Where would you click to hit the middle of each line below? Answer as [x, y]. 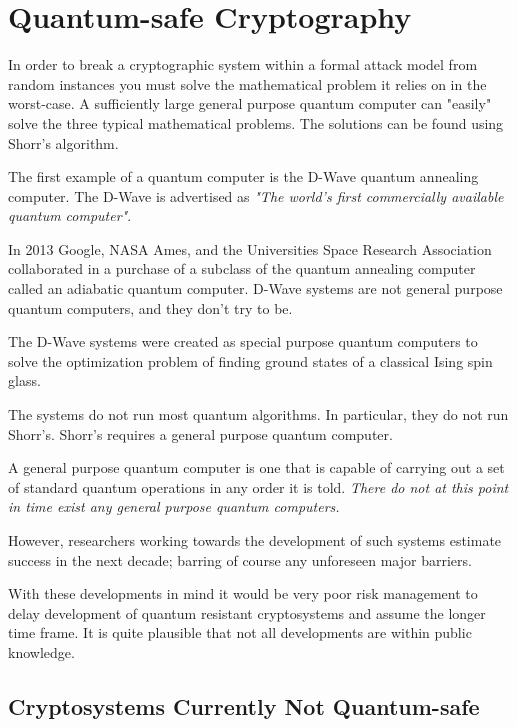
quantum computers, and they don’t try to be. [150, 307]
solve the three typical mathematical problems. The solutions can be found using [256, 122]
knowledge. [41, 651]
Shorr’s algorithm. [63, 142]
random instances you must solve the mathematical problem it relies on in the [247, 83]
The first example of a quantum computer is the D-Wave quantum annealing [243, 176]
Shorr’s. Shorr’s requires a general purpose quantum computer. [200, 433]
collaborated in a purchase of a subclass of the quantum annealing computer [242, 268]
